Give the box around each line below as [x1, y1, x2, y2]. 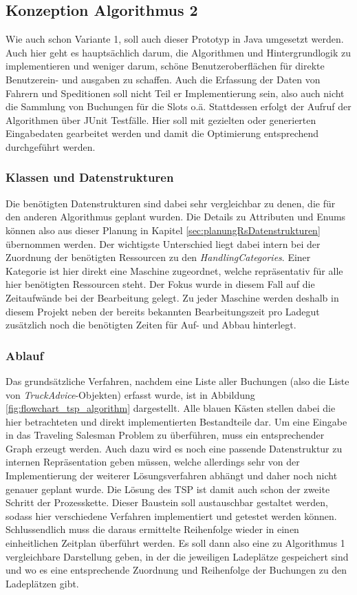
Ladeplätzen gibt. [6, 576, 79, 590]
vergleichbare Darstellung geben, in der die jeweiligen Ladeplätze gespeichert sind [6, 549, 349, 563]
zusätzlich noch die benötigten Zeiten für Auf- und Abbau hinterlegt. [6, 317, 296, 332]
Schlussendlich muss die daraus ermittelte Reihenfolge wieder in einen [6, 522, 299, 536]
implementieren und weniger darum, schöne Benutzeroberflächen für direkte [6, 59, 325, 73]
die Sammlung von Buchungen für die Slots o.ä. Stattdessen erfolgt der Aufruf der [6, 99, 351, 114]
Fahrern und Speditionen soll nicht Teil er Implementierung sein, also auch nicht [6, 85, 345, 100]
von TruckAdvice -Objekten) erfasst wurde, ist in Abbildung [6, 387, 255, 401]
